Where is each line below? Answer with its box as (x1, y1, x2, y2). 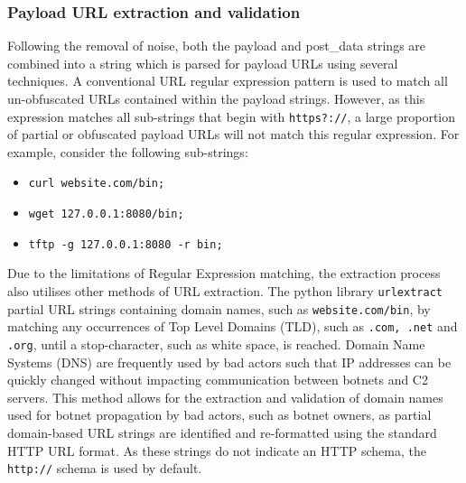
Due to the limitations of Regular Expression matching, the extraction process (7, 264, 441, 283)
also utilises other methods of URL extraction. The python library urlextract (7, 282, 443, 300)
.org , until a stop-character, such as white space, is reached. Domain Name (7, 334, 425, 353)
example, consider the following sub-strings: (7, 142, 248, 161)
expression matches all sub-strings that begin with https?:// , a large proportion (7, 107, 456, 125)
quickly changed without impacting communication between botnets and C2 (7, 370, 428, 389)
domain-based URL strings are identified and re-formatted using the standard (7, 423, 437, 441)
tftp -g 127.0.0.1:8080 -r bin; (28, 237, 223, 251)
